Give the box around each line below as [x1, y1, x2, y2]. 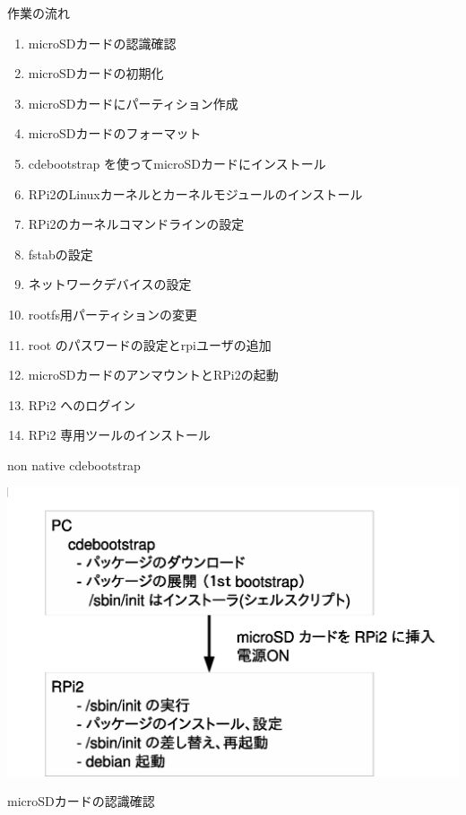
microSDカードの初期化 [28, 64, 164, 83]
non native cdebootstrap [7, 455, 141, 474]
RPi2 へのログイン [28, 395, 136, 414]
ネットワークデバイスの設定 [28, 275, 192, 294]
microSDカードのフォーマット [28, 124, 202, 143]
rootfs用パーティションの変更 [28, 304, 198, 323]
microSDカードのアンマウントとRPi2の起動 [28, 365, 279, 384]
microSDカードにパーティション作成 [28, 93, 238, 112]
